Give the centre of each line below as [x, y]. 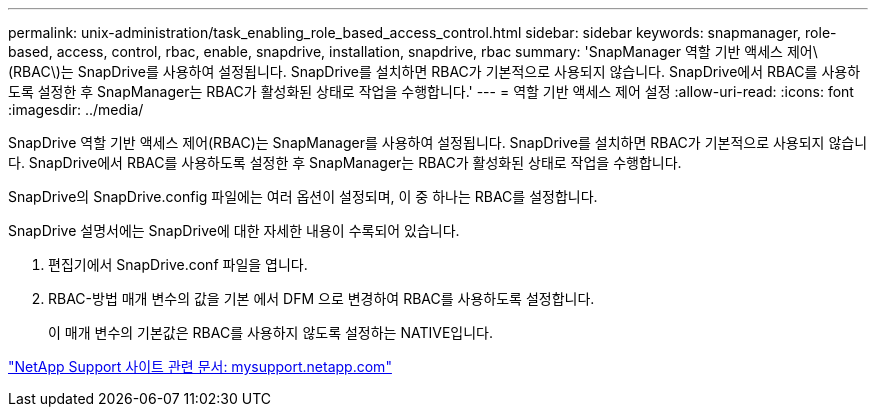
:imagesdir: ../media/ [76, 109]
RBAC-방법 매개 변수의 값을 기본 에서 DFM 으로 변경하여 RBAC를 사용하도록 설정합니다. [321, 298]
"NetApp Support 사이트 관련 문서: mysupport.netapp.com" [200, 366]
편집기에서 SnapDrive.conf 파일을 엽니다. [178, 264]
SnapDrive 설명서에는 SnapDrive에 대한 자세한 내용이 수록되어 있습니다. [234, 230]
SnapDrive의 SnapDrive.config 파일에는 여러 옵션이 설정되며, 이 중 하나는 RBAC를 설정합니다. [303, 196]
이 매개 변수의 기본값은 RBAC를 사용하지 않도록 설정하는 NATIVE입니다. [270, 332]
